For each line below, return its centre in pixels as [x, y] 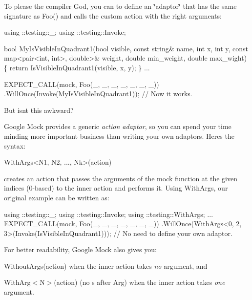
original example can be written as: [57, 197]
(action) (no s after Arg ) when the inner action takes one [139, 282]
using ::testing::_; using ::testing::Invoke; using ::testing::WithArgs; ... [109, 214]
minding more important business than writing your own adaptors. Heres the [119, 136]
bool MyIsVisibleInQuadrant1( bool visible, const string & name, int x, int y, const [126, 48]
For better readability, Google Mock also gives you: [80, 249]
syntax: [15, 145]
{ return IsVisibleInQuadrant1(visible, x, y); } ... [77, 67]
